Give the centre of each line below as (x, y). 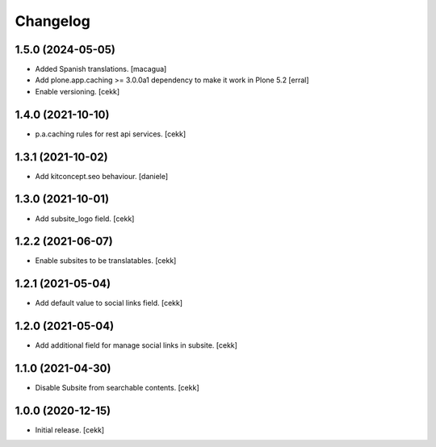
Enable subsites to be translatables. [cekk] (106, 261)
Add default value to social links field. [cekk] (109, 303)
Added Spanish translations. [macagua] (101, 69)
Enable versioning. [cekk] (78, 91)
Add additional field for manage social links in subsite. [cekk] (136, 345)
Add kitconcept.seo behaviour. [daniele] (102, 176)
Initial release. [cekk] (70, 430)
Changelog (52, 21)
